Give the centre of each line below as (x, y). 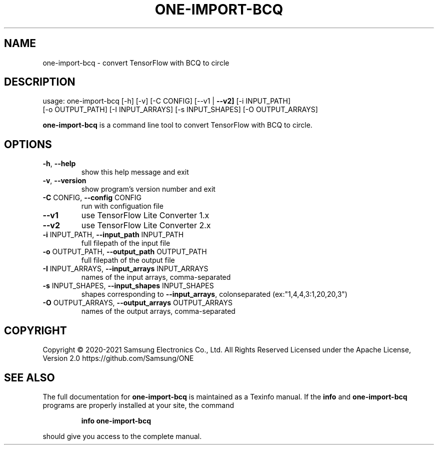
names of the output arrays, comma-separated (158, 311)
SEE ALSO (29, 377)
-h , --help (59, 164)
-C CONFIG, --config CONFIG (92, 198)
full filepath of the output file (128, 260)
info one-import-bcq (116, 420)
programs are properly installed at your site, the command (138, 405)
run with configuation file (122, 206)
